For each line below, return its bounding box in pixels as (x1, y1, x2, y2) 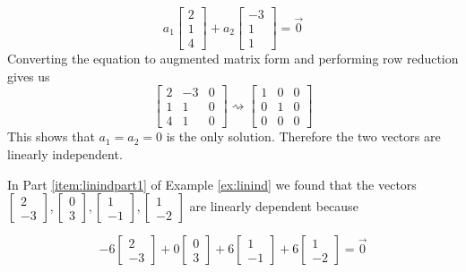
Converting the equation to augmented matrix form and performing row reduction (7, 49, 459, 68)
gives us (7, 66, 50, 85)
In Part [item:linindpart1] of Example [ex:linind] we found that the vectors (7, 174, 417, 193)
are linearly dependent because (189, 197, 358, 216)
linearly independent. (7, 144, 123, 163)
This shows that (7, 127, 95, 146)
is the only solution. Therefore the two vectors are (166, 127, 441, 146)
